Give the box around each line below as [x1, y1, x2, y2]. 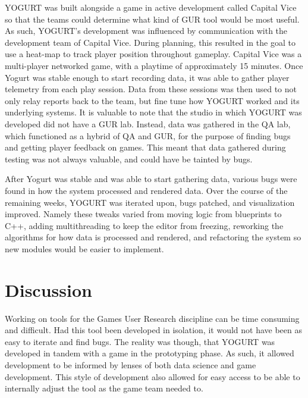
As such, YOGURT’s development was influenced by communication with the [5, 24, 288, 37]
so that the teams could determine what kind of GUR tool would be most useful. [5, 12, 300, 25]
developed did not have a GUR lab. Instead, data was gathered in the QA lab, [5, 117, 291, 130]
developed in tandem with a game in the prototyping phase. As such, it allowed [5, 347, 294, 359]
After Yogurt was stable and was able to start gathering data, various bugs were [5, 173, 297, 185]
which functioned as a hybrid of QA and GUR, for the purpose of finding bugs [5, 129, 291, 142]
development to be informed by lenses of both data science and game [5, 358, 256, 371]
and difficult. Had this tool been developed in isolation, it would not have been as [5, 324, 302, 336]
